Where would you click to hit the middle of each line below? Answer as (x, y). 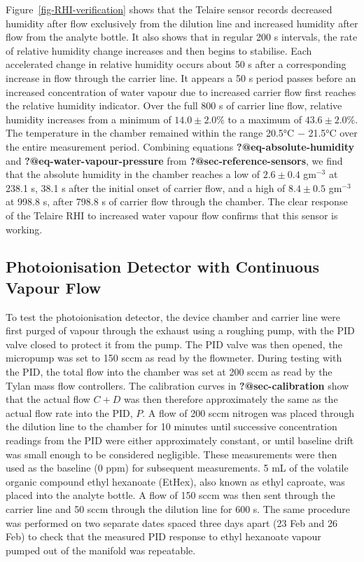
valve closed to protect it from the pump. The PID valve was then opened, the (174, 344)
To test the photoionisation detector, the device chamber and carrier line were (173, 316)
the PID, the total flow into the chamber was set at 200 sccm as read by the (169, 372)
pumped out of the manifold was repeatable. (101, 550)
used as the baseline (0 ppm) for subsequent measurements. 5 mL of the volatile (177, 468)
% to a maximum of (259, 119)
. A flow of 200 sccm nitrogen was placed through (248, 412)
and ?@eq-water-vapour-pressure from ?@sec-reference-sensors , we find (174, 160)
